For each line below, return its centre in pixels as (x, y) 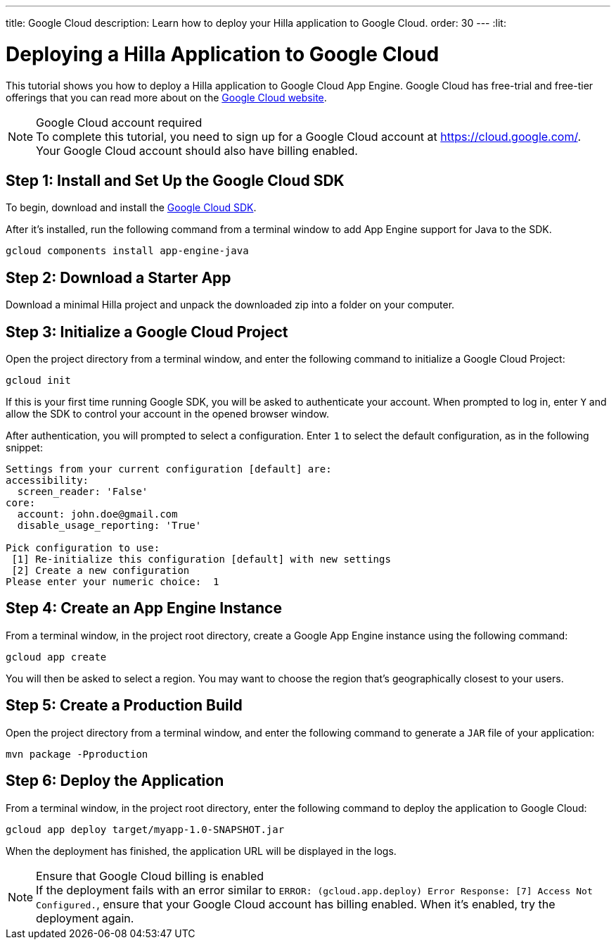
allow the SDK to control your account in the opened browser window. (168, 414)
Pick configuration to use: (83, 548)
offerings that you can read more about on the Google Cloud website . (166, 97)
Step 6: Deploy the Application (115, 781)
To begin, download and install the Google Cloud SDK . (131, 208)
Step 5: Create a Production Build (124, 706)
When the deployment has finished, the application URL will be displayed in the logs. (201, 851)
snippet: (24, 448)
